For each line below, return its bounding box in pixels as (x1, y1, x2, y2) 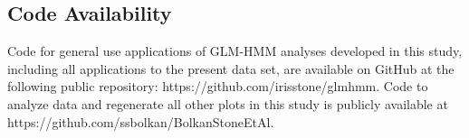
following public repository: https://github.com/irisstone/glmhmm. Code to (7, 77, 428, 96)
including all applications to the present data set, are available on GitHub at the (7, 59, 455, 78)
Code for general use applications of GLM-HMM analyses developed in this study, (7, 41, 463, 60)
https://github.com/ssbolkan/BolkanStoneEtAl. (7, 112, 274, 131)
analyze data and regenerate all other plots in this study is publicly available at (7, 94, 448, 113)
